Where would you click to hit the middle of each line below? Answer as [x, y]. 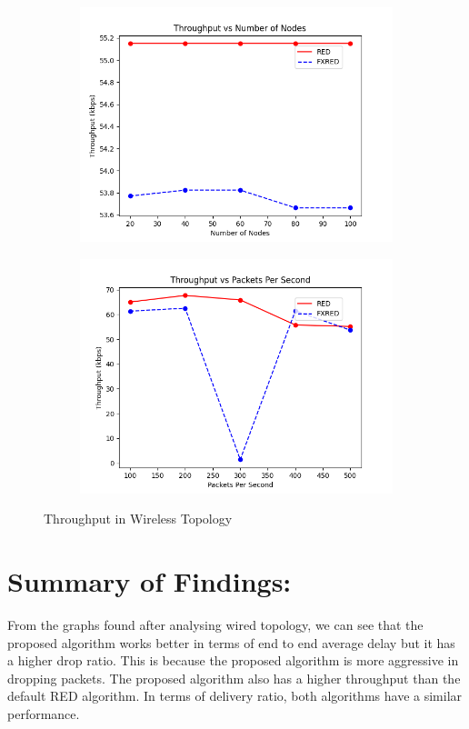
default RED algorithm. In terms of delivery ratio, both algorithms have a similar [235, 696]
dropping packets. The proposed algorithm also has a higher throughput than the [234, 678]
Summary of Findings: [150, 580]
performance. [44, 713]
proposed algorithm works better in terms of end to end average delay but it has [231, 642]
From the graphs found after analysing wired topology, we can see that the [215, 624]
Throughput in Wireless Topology [138, 519]
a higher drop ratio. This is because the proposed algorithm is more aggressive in [233, 660]
